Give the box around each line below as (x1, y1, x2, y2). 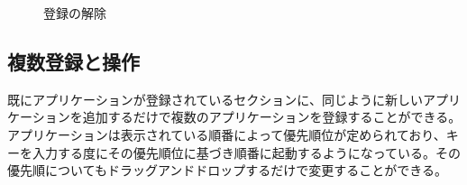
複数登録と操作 (7, 47, 140, 75)
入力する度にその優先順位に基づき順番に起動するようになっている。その (32, 143, 462, 162)
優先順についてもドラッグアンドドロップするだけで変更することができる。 (7, 161, 448, 180)
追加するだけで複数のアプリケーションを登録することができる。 (82, 107, 462, 126)
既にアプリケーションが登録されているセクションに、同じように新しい (7, 89, 423, 108)
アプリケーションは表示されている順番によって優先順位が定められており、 (7, 125, 446, 143)
